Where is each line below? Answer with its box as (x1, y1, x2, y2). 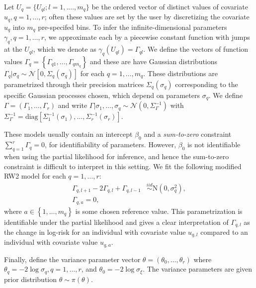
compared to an (200, 226, 248, 237)
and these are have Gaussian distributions (89, 56, 218, 66)
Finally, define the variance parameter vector (4, 254, 141, 264)
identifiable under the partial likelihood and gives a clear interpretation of (4, 216, 229, 227)
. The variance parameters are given (143, 264, 253, 274)
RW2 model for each (4, 171, 66, 181)
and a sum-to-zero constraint (144, 129, 232, 139)
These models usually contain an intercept (4, 129, 133, 139)
